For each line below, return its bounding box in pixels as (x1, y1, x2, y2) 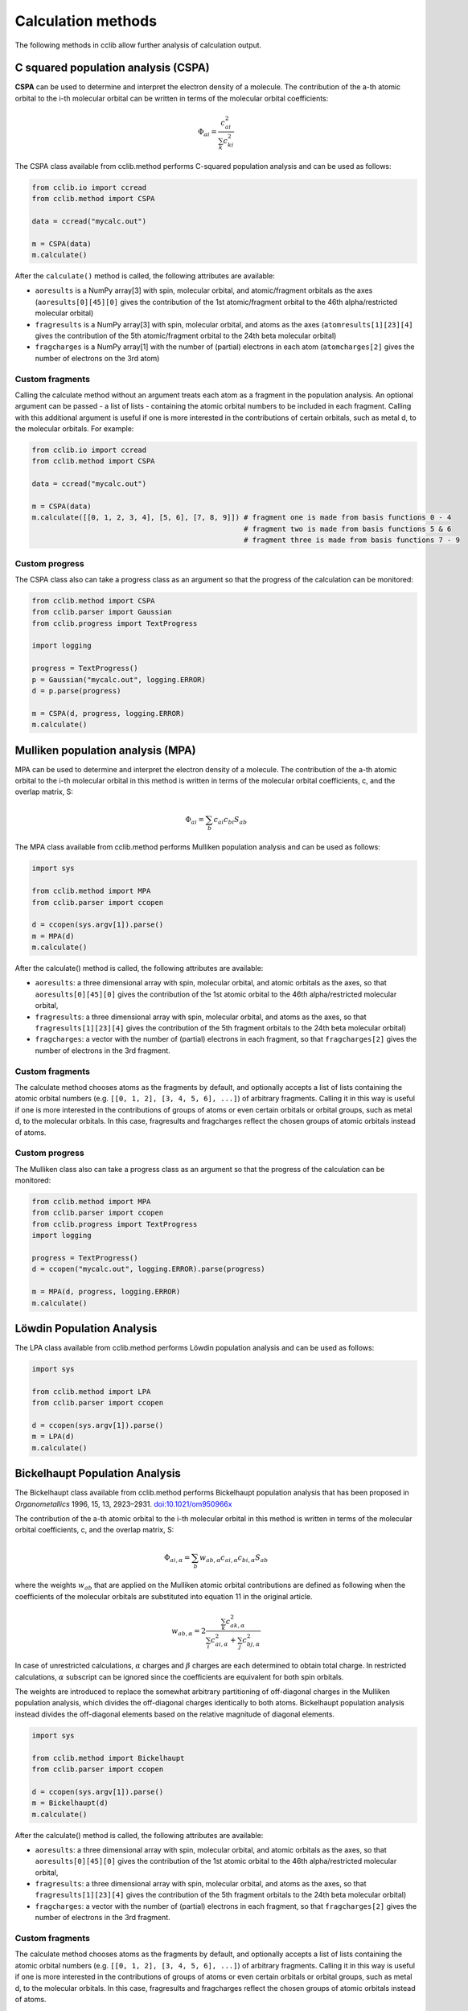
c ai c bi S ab (213, 815, 248, 826)
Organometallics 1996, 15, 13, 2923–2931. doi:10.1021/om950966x (14, 1499, 232, 1508)
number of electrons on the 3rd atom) (35, 353, 160, 363)
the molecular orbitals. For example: (14, 424, 134, 434)
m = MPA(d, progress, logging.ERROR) (31, 1287, 181, 1297)
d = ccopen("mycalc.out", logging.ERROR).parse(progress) (31, 1265, 265, 1274)
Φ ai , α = (163, 1552, 191, 1564)
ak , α (230, 1622, 245, 1630)
